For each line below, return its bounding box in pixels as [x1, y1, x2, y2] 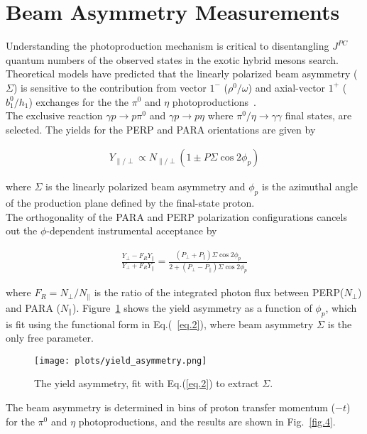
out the [6, 223, 38, 238]
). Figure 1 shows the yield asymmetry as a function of [72, 300, 312, 315]
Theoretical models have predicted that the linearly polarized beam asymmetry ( [6, 66, 358, 81]
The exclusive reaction [6, 108, 103, 123]
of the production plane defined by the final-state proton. [6, 195, 255, 210]
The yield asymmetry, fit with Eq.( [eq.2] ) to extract [34, 376, 259, 391]
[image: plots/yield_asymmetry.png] [34, 355, 207, 366]
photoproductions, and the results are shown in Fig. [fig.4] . [78, 413, 336, 428]
